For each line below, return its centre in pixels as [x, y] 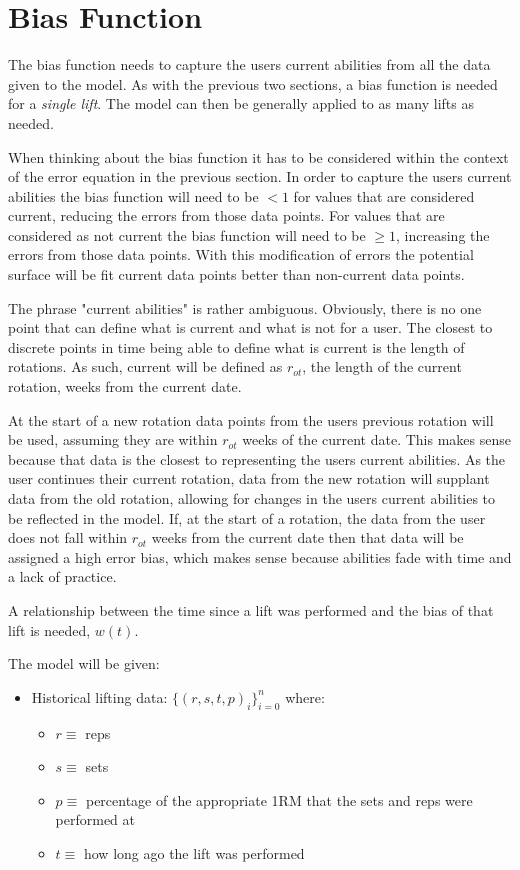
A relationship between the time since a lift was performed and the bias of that [251, 609]
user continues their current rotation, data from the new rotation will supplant [249, 478]
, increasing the [443, 234]
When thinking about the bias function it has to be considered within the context [258, 156]
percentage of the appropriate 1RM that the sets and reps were [279, 799]
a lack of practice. [62, 576]
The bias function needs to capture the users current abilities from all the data [249, 64]
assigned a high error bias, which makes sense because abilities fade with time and [260, 556]
